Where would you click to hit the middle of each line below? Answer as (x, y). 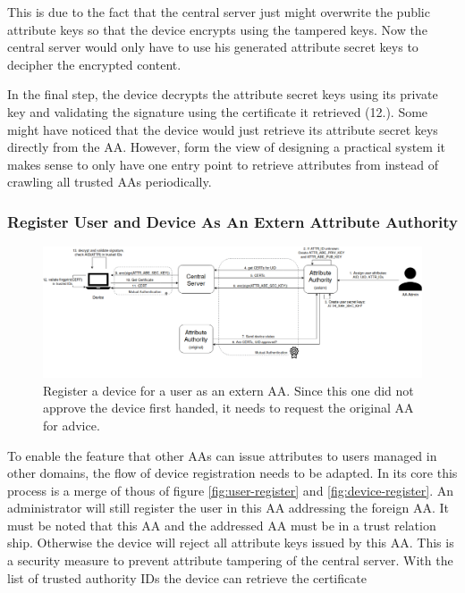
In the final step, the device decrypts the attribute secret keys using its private (223, 94)
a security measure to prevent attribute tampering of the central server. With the (230, 560)
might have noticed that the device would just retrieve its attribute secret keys (223, 129)
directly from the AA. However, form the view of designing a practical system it (226, 147)
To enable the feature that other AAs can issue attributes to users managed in (222, 455)
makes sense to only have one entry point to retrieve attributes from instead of (223, 164)
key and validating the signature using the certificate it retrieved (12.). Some (218, 111)
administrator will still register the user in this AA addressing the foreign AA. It (228, 508)
